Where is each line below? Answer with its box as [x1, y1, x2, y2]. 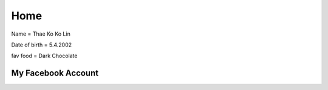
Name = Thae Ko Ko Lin [11, 30, 71, 37]
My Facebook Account [11, 68, 99, 79]
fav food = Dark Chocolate [11, 52, 78, 60]
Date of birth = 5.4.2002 [11, 41, 72, 48]
